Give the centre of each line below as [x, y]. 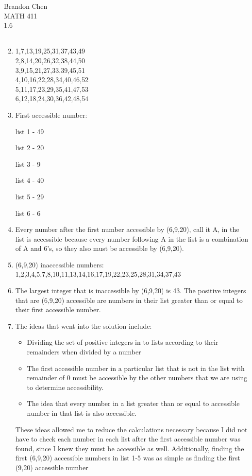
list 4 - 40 [30, 180]
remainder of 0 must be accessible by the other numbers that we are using [137, 378]
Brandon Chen [26, 6]
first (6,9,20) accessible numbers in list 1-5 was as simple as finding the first [128, 458]
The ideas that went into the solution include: [84, 326]
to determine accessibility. [65, 387]
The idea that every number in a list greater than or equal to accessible [133, 403]
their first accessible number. [58, 309]
